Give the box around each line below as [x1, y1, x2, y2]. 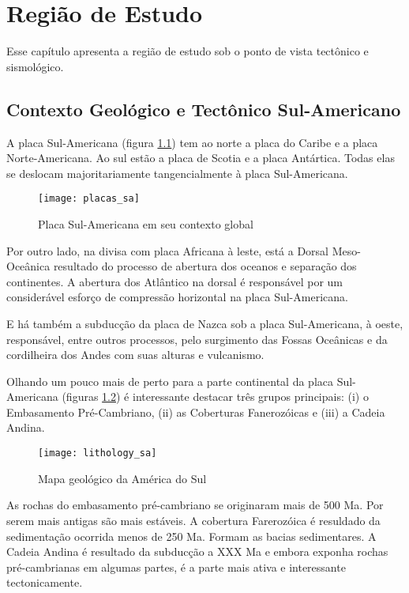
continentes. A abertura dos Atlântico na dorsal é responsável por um [6, 273, 343, 289]
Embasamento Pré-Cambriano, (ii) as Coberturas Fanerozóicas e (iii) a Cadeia [6, 403, 385, 420]
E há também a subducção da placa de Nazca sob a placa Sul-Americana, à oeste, [6, 315, 403, 331]
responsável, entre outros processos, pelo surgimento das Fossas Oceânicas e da [6, 330, 388, 347]
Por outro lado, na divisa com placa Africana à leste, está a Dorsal [6, 242, 329, 259]
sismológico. [6, 58, 64, 74]
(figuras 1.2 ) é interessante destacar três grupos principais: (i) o [62, 388, 369, 405]
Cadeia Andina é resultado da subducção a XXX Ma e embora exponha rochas [6, 543, 388, 560]
